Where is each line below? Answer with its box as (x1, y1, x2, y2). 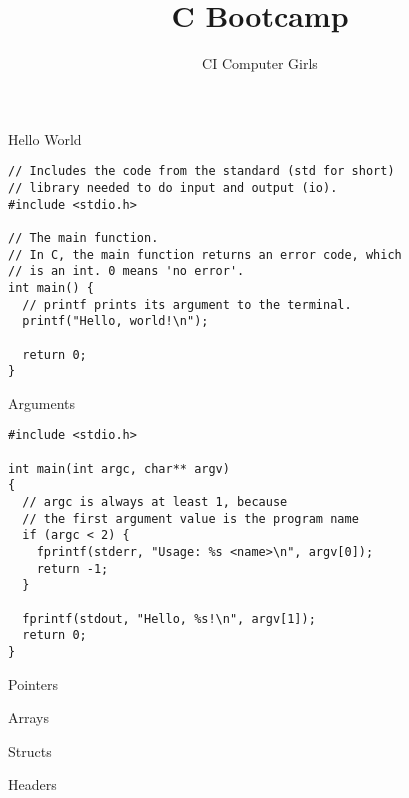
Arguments (8, 392, 76, 413)
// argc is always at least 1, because (22, 495, 288, 510)
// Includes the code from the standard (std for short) (8, 164, 395, 179)
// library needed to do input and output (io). (8, 180, 338, 195)
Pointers (8, 673, 59, 694)
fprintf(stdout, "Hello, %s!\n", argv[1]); (22, 611, 316, 626)
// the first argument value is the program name (22, 511, 359, 526)
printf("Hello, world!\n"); (22, 314, 209, 329)
